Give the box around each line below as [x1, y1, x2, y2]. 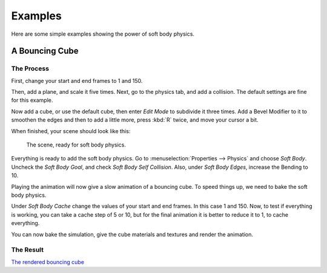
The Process [11, 64, 50, 73]
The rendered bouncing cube [11, 258, 85, 266]
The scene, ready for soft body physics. [26, 141, 127, 148]
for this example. [11, 97, 53, 104]
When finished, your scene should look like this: [11, 127, 131, 134]
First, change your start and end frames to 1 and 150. [11, 77, 143, 84]
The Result [11, 246, 44, 254]
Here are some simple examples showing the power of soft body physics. [11, 30, 195, 38]
